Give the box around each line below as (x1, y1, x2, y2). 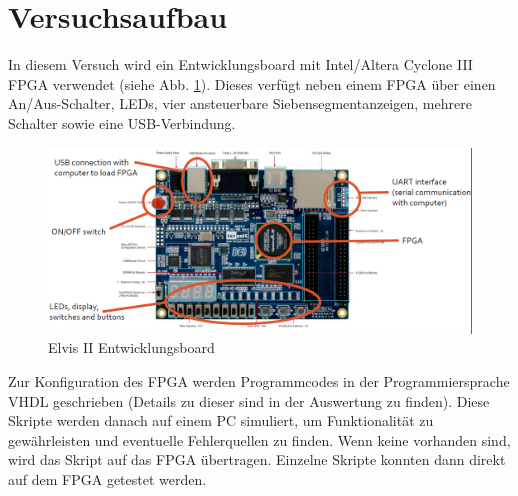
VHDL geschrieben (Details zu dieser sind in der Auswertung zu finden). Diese (8, 390, 490, 411)
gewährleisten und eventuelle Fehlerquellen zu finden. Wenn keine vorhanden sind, (8, 429, 511, 450)
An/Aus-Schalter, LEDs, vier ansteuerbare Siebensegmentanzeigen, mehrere (8, 93, 472, 114)
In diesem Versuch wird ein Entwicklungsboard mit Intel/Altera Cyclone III (8, 54, 473, 75)
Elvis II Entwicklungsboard (48, 337, 215, 358)
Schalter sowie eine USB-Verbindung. (8, 112, 236, 133)
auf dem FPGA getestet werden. (8, 468, 207, 489)
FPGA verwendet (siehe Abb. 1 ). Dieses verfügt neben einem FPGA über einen (8, 73, 496, 94)
